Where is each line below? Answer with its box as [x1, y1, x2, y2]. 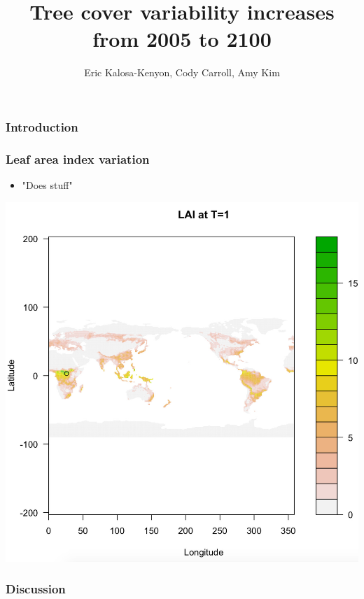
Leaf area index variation [6, 150, 150, 167]
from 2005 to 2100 [92, 24, 272, 53]
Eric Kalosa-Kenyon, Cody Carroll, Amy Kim [84, 65, 280, 80]
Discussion [6, 580, 66, 598]
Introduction [6, 118, 78, 135]
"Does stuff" [22, 178, 73, 192]
